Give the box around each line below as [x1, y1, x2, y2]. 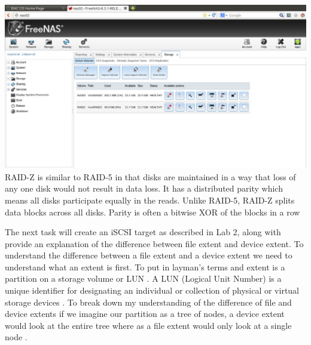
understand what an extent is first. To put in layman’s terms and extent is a [5, 260, 285, 273]
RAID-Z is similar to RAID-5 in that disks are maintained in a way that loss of [5, 170, 296, 183]
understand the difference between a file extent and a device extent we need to [5, 249, 292, 261]
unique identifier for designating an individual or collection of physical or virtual [5, 284, 299, 297]
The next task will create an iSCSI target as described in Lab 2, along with [5, 226, 281, 238]
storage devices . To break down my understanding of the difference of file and [5, 295, 292, 308]
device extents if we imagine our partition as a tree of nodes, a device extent [5, 307, 285, 320]
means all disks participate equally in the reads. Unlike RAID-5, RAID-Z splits [5, 193, 295, 206]
